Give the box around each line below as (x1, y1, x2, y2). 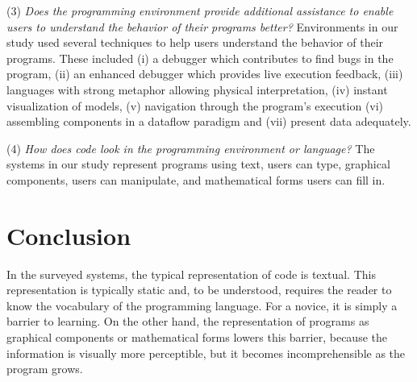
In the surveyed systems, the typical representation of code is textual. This (6, 265, 376, 282)
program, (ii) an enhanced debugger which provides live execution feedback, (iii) (6, 65, 403, 82)
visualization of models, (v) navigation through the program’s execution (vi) (6, 97, 384, 114)
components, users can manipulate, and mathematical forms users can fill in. (6, 171, 386, 188)
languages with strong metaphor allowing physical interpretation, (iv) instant (6, 81, 388, 98)
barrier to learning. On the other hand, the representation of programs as (6, 313, 369, 330)
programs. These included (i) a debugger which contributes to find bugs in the (6, 49, 394, 66)
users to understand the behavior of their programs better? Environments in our (6, 18, 398, 35)
